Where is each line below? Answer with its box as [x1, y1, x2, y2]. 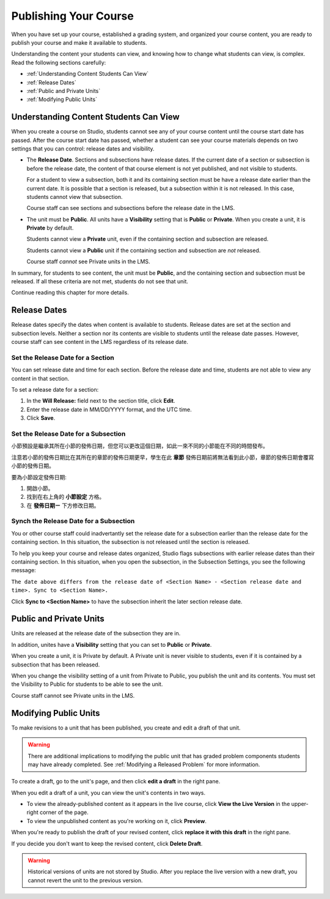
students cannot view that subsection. [26, 193, 123, 200]
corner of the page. [40, 808, 89, 816]
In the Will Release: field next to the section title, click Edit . [26, 397, 175, 405]
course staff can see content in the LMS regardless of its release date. [11, 338, 189, 346]
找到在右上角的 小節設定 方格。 [26, 493, 105, 501]
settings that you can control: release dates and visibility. [11, 144, 155, 152]
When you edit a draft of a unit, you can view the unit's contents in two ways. [11, 789, 206, 796]
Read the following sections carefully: [11, 59, 106, 66]
